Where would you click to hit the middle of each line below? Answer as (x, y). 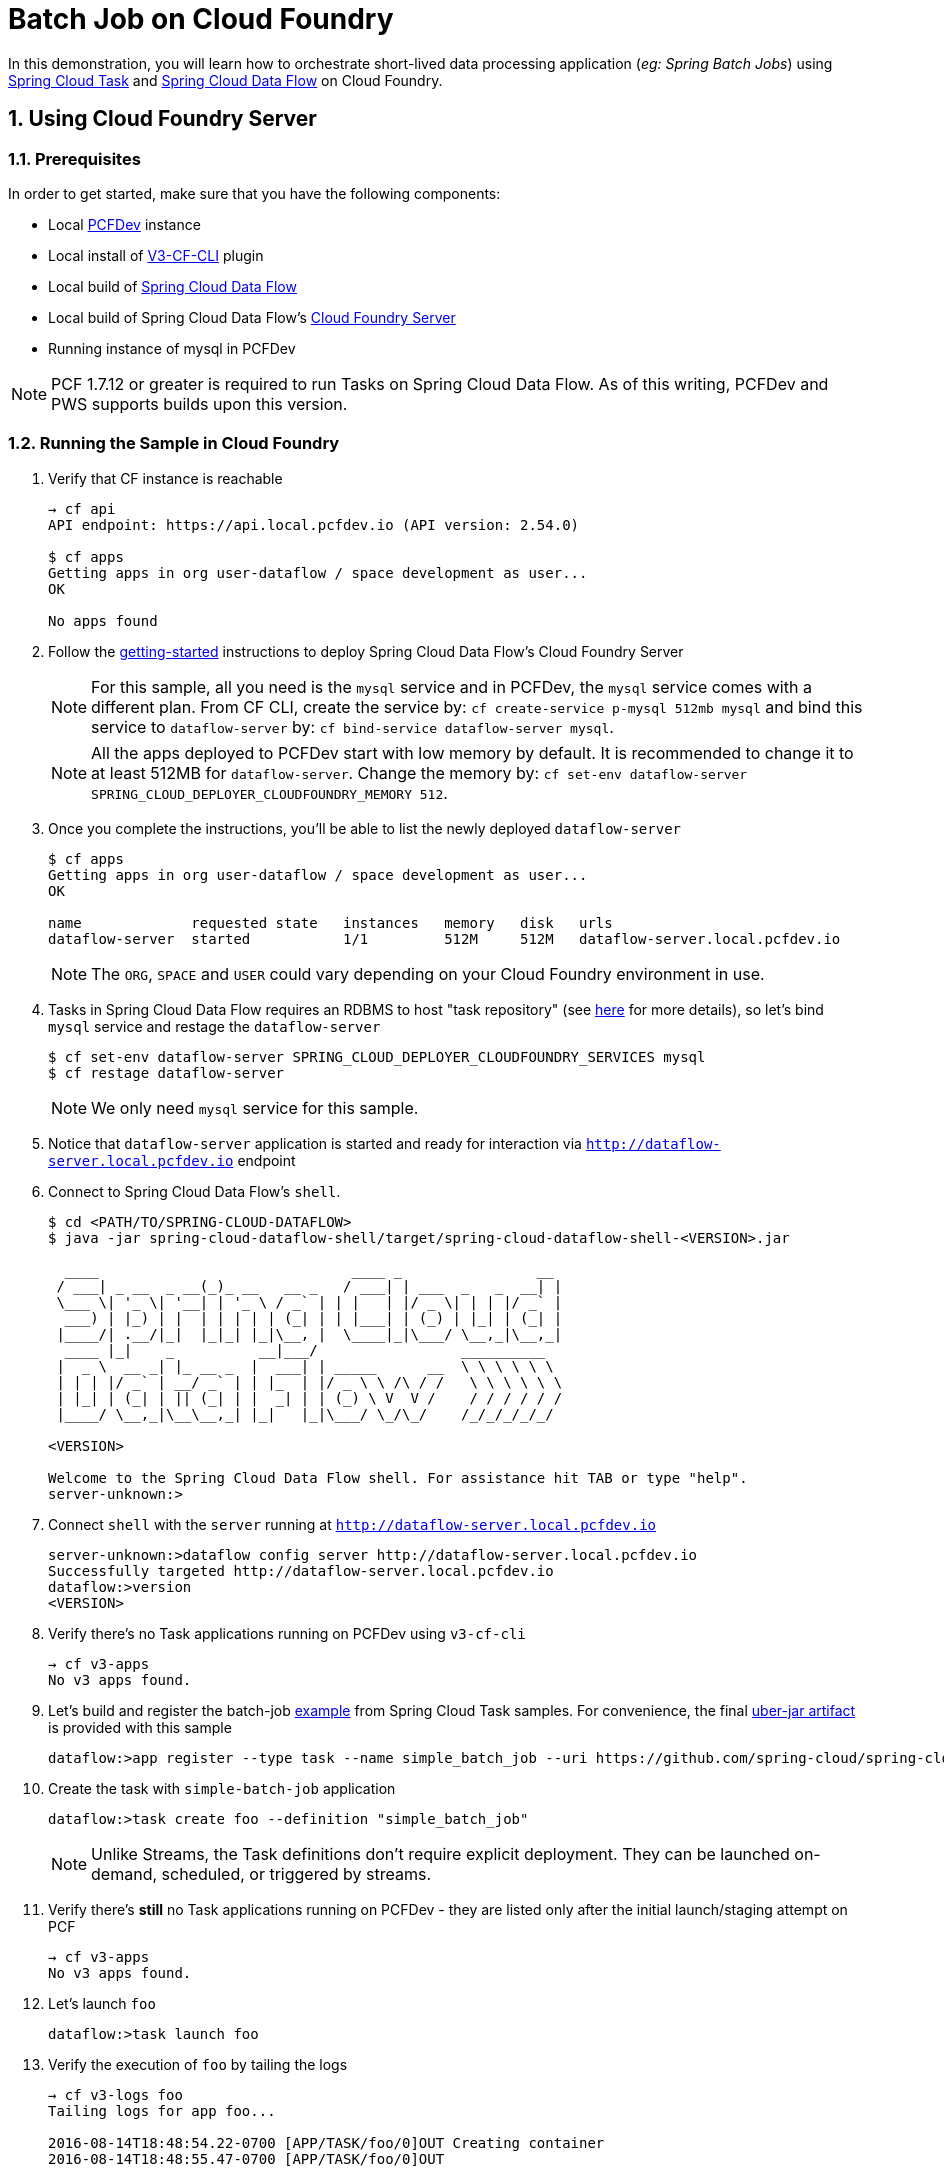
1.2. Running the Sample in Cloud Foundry (174, 443)
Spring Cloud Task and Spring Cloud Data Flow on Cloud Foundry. (225, 80)
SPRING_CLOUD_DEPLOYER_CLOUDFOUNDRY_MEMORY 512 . (269, 792)
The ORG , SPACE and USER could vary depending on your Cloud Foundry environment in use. (428, 973)
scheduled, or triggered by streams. (296, 1873)
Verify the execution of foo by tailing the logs (198, 2064)
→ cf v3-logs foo (115, 2094)
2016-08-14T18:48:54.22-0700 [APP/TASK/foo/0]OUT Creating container (326, 2142)
